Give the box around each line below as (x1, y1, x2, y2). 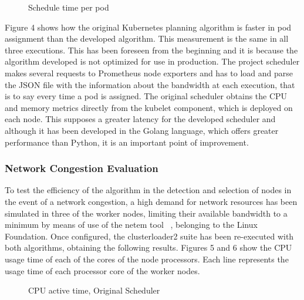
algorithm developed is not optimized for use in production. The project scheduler (5, 55, 300, 68)
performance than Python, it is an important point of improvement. (5, 136, 249, 148)
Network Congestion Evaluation (5, 161, 158, 176)
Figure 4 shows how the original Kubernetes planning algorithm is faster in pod (5, 21, 292, 33)
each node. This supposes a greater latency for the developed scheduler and (5, 113, 276, 125)
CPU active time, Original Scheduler (28, 284, 160, 296)
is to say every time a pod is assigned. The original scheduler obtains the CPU (5, 90, 288, 102)
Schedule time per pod (28, 1, 109, 13)
